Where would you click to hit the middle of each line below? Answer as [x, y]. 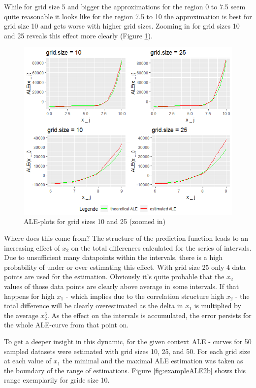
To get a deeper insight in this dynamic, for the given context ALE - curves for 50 [128, 341]
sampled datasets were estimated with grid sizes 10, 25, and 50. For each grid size [127, 351]
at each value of [28, 361]
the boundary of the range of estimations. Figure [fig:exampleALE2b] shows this [125, 370]
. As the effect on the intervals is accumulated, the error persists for [149, 315]
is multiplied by [218, 306]
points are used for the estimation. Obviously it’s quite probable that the [114, 276]
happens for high [29, 296]
